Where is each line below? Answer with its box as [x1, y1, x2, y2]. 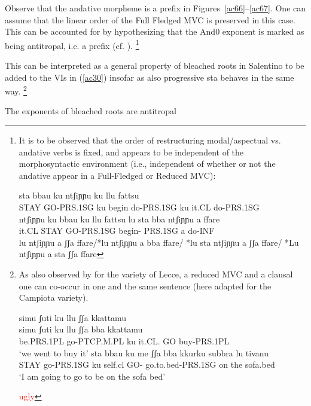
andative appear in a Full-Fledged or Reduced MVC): [19, 169, 216, 181]
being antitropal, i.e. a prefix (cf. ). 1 [5, 37, 139, 51]
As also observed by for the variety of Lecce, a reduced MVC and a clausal [19, 268, 293, 280]
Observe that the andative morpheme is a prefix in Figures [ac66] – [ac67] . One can [5, 2, 306, 14]
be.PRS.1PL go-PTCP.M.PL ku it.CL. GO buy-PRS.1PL [19, 334, 230, 347]
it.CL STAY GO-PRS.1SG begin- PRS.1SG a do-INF [19, 224, 215, 237]
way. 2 [5, 83, 27, 97]
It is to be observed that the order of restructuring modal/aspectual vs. [19, 134, 281, 146]
